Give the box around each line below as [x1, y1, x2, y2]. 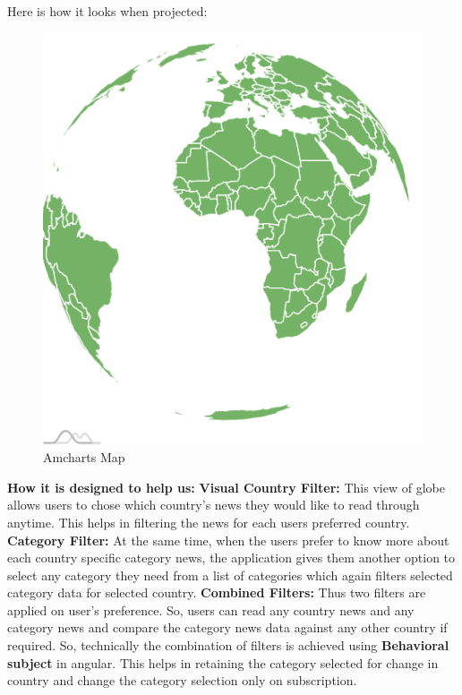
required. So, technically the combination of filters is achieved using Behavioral [7, 636, 449, 655]
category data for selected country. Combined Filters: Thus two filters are [7, 583, 426, 602]
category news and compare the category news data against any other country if [7, 618, 448, 637]
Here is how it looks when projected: [7, 2, 208, 20]
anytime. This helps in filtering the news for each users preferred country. [7, 512, 410, 531]
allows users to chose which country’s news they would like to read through [7, 495, 420, 514]
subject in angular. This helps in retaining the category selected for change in [7, 653, 439, 672]
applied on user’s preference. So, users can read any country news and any [7, 600, 415, 619]
